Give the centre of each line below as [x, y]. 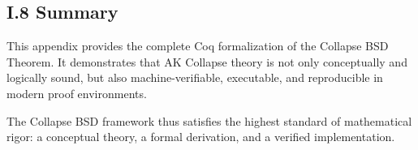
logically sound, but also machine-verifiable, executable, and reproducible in [195, 77]
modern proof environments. [77, 93]
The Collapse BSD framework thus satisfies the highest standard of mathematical [209, 120]
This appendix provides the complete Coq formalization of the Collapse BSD [198, 46]
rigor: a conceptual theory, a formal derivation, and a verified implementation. [201, 137]
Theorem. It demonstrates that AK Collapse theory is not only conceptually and [207, 61]
